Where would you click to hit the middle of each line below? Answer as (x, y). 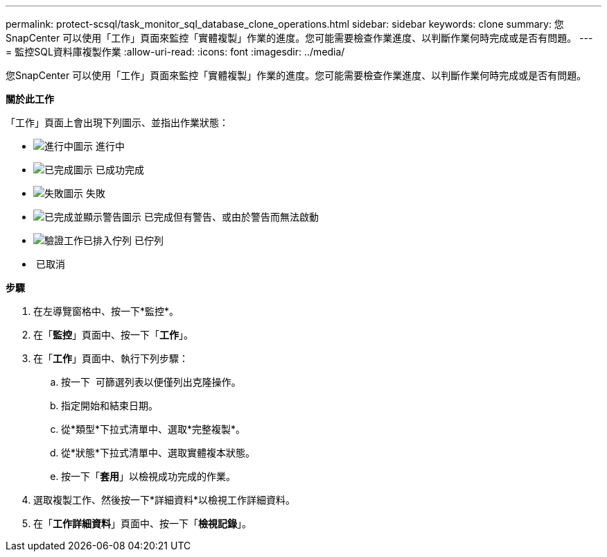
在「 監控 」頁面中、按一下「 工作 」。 (113, 335)
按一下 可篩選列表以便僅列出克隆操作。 (151, 382)
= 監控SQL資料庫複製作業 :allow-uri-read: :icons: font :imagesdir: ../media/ (175, 52)
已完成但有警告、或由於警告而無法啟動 (231, 217)
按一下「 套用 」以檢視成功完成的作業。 (148, 476)
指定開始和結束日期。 (109, 405)
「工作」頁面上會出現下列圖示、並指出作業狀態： (117, 122)
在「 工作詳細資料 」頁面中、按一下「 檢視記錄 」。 (142, 523)
